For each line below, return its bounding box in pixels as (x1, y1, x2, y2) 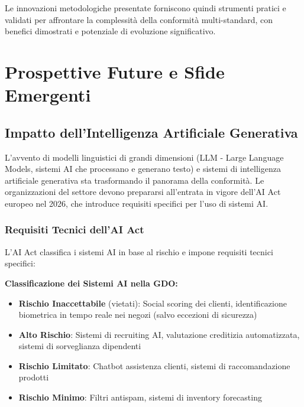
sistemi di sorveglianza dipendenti (18, 340, 141, 352)
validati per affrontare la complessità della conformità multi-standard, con (5, 13, 273, 25)
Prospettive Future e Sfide (5, 59, 225, 83)
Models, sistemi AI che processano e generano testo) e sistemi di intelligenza (5, 162, 281, 175)
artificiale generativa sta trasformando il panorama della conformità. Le (5, 174, 264, 186)
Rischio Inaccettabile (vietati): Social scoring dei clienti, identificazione (18, 297, 287, 309)
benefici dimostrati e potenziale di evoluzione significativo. (5, 25, 216, 37)
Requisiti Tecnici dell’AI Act (5, 222, 144, 237)
